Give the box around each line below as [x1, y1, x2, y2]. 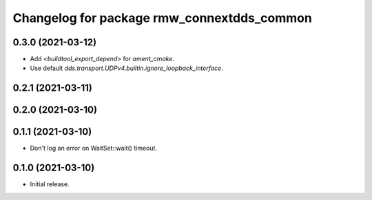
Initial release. [30, 180, 70, 188]
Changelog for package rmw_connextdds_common [12, 10, 313, 25]
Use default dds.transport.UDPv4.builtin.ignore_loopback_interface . [30, 64, 223, 72]
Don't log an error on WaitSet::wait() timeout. [30, 144, 158, 153]
